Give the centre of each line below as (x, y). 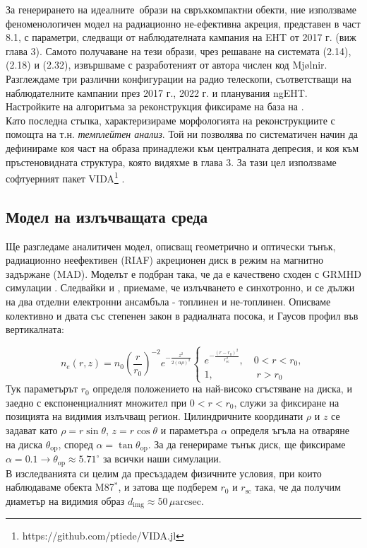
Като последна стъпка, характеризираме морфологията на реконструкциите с (170, 120)
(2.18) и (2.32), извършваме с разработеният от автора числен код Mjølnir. (167, 65)
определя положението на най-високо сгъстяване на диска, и (222, 389)
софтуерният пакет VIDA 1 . (65, 177)
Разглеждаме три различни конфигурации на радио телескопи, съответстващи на (179, 78)
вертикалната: (35, 329)
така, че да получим (298, 487)
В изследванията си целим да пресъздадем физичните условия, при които (164, 473)
